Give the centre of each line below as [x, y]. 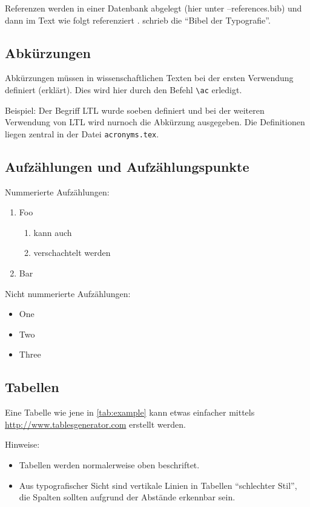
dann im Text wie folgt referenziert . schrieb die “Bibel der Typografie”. [138, 20]
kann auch [53, 232]
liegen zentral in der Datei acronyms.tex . [82, 133]
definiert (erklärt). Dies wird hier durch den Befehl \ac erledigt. [124, 89]
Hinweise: [22, 444]
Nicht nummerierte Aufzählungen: [68, 293]
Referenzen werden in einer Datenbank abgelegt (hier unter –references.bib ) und [153, 8]
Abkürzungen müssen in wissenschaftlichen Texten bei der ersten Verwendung [149, 78]
